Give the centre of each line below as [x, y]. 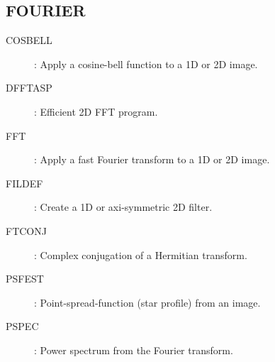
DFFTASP [29, 88]
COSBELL [29, 40]
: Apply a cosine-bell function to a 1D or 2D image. [146, 64]
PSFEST [25, 279]
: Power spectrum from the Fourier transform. [134, 350]
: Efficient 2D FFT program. [96, 111]
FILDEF [24, 183]
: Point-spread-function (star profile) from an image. [147, 302]
